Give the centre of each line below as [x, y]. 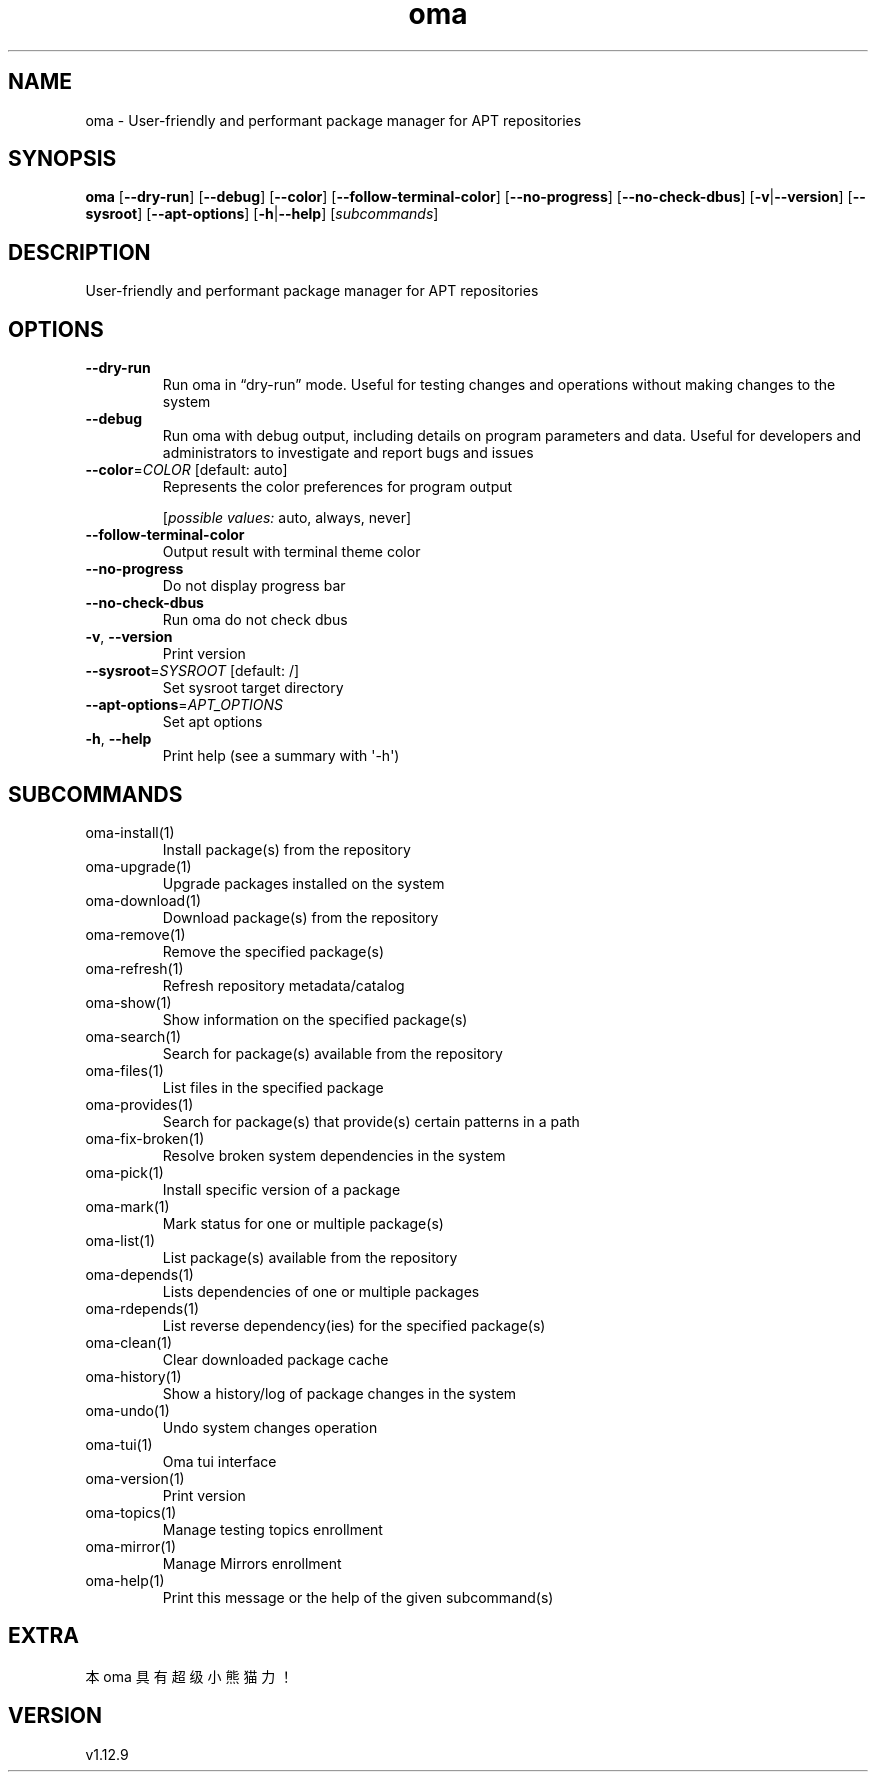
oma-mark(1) [127, 1206]
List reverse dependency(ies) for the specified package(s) [354, 1325]
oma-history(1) [133, 1376]
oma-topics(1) [131, 1512]
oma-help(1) [125, 1580]
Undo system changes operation [270, 1427]
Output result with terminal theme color [291, 552]
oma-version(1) [135, 1478]
